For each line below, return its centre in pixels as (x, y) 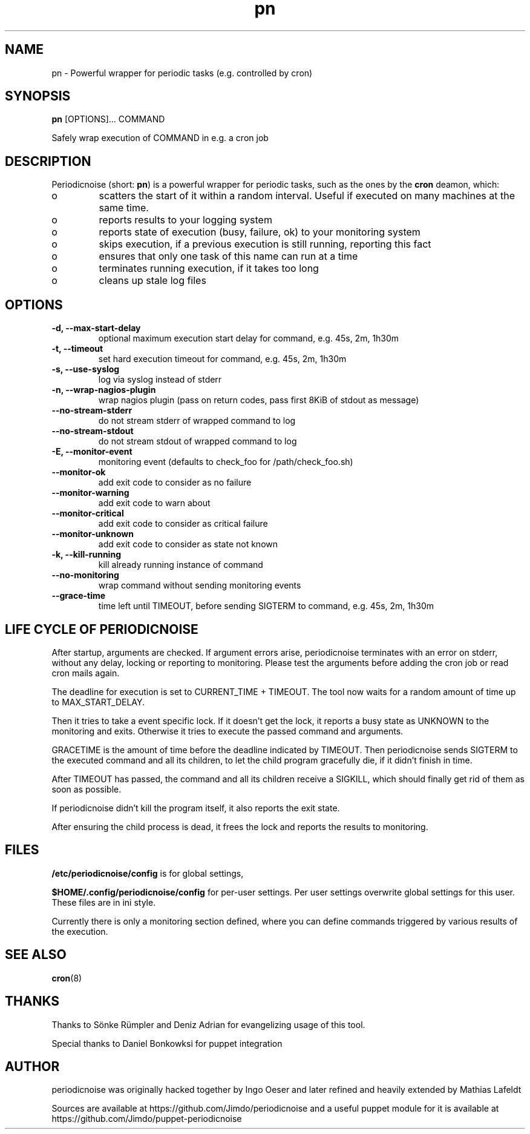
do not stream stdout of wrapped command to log (198, 441)
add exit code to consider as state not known (188, 544)
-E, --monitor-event (92, 452)
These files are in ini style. (104, 902)
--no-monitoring (85, 575)
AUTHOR (32, 1066)
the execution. (80, 931)
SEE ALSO (36, 955)
